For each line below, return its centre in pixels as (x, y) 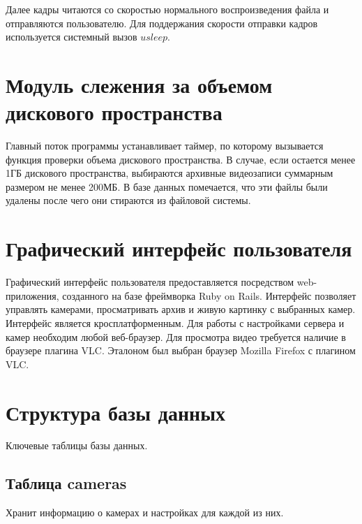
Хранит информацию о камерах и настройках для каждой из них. (145, 512)
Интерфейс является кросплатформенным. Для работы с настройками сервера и (175, 322)
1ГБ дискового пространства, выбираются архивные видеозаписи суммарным (169, 173)
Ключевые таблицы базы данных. (77, 445)
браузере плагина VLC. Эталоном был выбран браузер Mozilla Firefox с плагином (181, 350)
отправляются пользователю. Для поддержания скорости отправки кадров (162, 23)
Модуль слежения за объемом (139, 84)
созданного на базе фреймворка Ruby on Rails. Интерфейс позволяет (209, 295)
